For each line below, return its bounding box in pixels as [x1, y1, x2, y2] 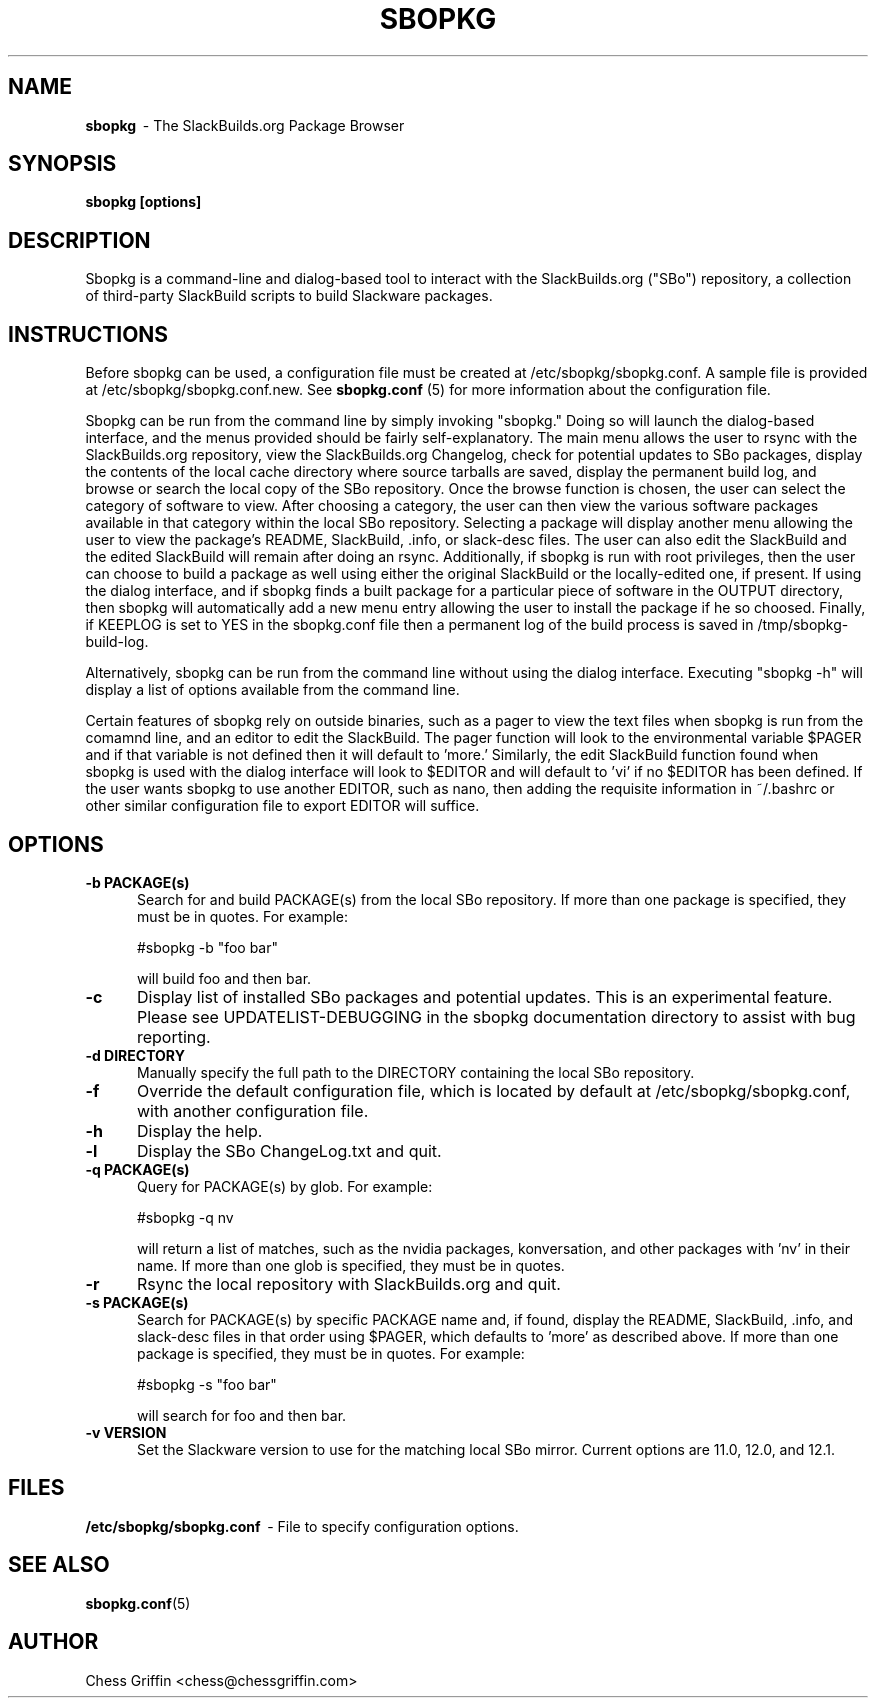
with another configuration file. [136, 1100, 369, 1121]
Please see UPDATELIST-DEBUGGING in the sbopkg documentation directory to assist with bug [136, 1006, 856, 1027]
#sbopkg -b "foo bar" [137, 938, 279, 956]
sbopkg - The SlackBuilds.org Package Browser [85, 116, 405, 134]
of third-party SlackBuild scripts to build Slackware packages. [85, 287, 493, 305]
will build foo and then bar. [137, 969, 312, 987]
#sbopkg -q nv [137, 1208, 234, 1226]
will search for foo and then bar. [137, 1406, 347, 1424]
